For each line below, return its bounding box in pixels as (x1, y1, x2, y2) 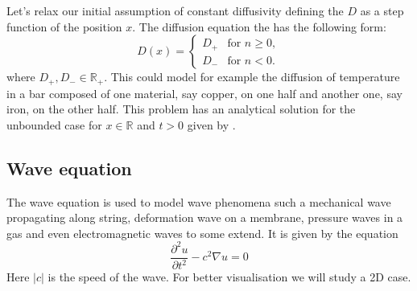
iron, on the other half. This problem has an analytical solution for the (6, 100, 356, 117)
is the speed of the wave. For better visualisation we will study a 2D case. (47, 268, 411, 285)
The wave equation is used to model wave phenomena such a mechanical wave (6, 193, 391, 210)
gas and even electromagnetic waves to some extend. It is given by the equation (6, 224, 398, 241)
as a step (360, 2, 404, 18)
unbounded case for (6, 116, 102, 133)
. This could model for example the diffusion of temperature (104, 68, 400, 85)
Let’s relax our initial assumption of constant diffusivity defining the (6, 2, 344, 18)
